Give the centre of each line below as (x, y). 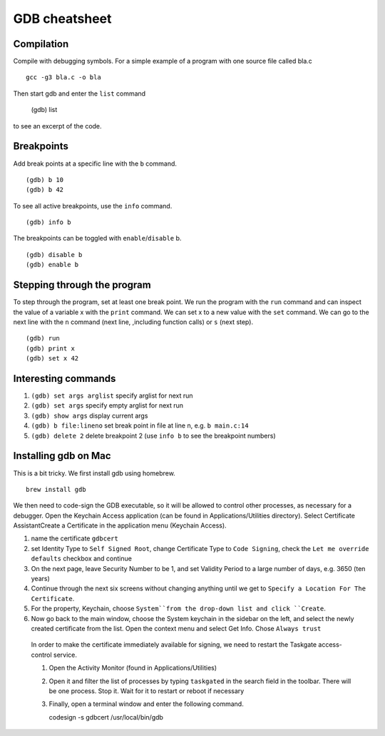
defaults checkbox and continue (81, 559)
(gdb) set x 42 (52, 358)
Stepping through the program (82, 285)
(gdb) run (43, 338)
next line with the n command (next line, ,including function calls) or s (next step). (133, 322)
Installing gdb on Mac (62, 456)
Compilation (41, 44)
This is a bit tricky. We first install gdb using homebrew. (94, 473)
